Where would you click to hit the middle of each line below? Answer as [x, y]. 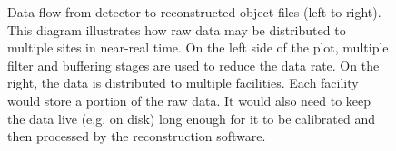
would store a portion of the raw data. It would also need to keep [189, 100]
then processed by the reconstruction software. [137, 136]
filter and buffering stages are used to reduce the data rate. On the [193, 65]
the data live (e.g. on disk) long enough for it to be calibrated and [192, 118]
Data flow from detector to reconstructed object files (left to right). [194, 12]
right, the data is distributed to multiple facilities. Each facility [183, 83]
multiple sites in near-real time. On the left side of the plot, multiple [198, 47]
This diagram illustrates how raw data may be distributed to [177, 29]
